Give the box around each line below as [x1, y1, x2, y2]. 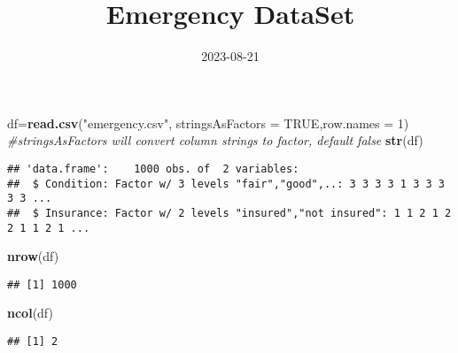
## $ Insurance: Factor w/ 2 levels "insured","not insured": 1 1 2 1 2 [7, 206, 452, 219]
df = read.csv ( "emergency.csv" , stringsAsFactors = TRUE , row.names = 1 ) [7, 113, 409, 132]
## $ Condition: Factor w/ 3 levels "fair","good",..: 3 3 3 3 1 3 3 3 [7, 177, 445, 190]
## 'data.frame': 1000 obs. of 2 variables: [7, 162, 299, 175]
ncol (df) [7, 303, 53, 322]
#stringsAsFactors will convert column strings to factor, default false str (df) [7, 131, 423, 150]
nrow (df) [7, 247, 59, 265]
